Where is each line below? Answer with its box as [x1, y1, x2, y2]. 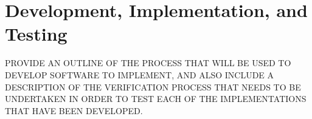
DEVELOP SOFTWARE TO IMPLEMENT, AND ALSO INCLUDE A [5, 68, 274, 81]
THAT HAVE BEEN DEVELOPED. [5, 104, 143, 117]
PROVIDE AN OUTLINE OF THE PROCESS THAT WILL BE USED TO [5, 56, 291, 69]
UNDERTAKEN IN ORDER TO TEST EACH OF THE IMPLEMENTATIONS [5, 92, 307, 105]
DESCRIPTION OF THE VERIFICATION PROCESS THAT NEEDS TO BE [5, 80, 301, 93]
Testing [5, 21, 68, 46]
